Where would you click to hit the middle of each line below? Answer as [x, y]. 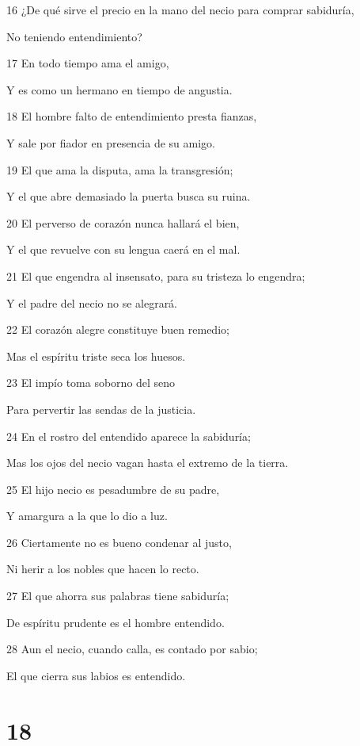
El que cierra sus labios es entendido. [96, 675]
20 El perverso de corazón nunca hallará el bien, [123, 222]
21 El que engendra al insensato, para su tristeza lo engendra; [156, 275]
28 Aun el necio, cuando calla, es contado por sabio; [132, 649]
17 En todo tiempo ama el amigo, [88, 63]
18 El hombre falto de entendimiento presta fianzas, [132, 116]
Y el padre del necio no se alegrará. [92, 302]
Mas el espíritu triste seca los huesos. [96, 356]
